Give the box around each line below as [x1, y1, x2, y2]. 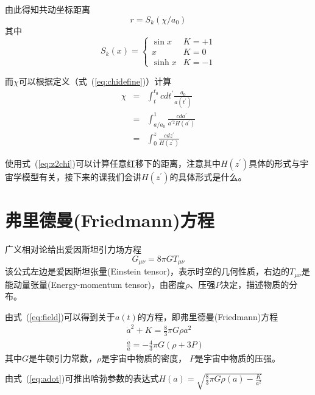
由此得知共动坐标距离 [5, 3, 90, 15]
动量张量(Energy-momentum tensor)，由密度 [13, 278, 185, 290]
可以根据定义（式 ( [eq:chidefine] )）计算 [18, 74, 172, 87]
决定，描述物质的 [221, 278, 289, 290]
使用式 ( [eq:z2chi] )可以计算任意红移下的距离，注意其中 [5, 156, 221, 169]
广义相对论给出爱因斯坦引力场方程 [5, 243, 141, 256]
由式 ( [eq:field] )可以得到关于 [5, 310, 115, 323]
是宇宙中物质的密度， [101, 351, 187, 364]
